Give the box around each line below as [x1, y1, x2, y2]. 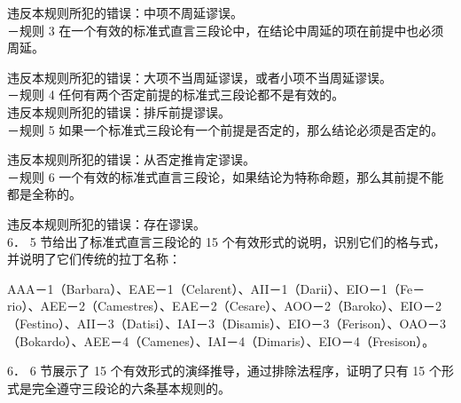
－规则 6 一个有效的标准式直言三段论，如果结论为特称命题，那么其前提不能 [7, 167, 444, 186]
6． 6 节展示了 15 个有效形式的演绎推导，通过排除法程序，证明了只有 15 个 [7, 361, 441, 380]
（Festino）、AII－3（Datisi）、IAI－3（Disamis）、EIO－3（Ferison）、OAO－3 [7, 313, 446, 332]
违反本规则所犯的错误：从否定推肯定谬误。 [7, 150, 255, 169]
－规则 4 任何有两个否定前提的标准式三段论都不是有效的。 [7, 85, 345, 104]
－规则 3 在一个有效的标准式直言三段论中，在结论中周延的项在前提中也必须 [7, 20, 444, 39]
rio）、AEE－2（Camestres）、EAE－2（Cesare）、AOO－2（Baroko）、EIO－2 [7, 296, 441, 315]
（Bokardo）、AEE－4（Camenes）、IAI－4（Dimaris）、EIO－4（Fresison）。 [7, 331, 435, 350]
